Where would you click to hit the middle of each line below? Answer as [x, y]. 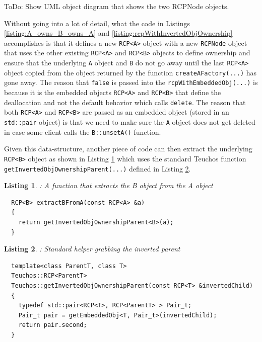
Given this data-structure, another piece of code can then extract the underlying [128, 149]
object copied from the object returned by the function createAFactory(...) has [130, 72]
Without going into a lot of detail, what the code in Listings [97, 23]
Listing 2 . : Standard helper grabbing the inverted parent [92, 249]
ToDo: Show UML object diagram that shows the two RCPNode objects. [117, 6]
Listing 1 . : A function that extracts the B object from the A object [109, 185]
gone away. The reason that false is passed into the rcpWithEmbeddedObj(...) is [131, 82]
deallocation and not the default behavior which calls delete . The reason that [125, 102]
